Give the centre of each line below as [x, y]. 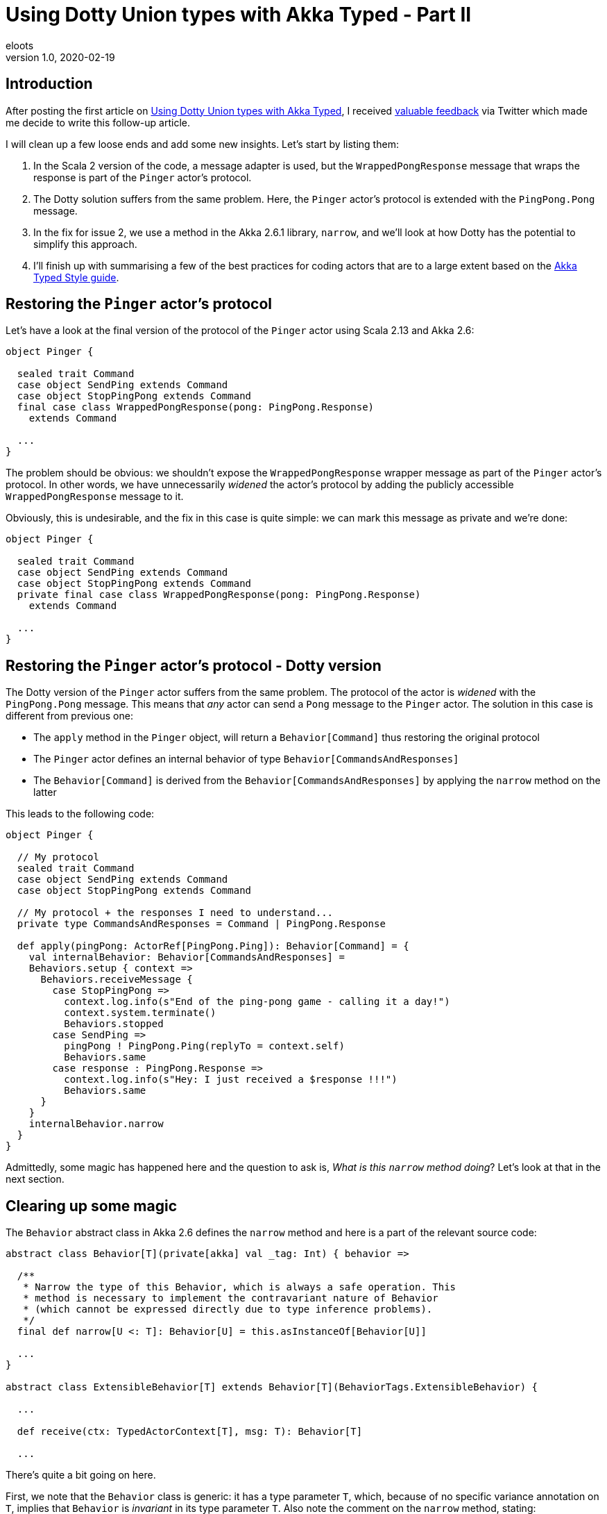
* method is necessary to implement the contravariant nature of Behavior [231, 1298]
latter [45, 792]
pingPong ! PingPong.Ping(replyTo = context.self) [204, 1046]
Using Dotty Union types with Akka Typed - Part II [239, 15]
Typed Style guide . [76, 277]
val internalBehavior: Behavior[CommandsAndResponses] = [187, 957]
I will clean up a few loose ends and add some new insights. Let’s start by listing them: [202, 144]
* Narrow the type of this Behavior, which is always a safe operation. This [240, 1287]
